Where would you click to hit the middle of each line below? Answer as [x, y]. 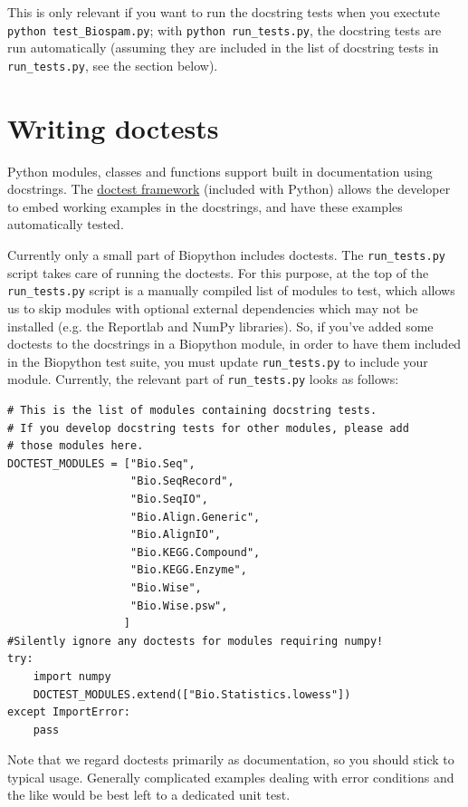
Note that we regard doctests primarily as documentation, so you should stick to [231, 759]
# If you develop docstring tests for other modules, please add [208, 428]
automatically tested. [66, 224]
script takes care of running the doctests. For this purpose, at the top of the [218, 272]
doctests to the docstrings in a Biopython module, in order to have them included [234, 344]
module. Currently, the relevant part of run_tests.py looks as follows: [203, 379]
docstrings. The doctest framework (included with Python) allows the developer [229, 189]
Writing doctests [113, 127]
